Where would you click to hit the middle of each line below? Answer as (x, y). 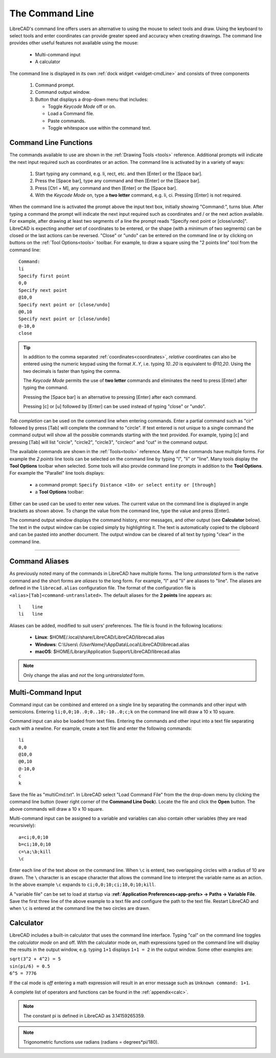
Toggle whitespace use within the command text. (100, 128)
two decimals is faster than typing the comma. (72, 371)
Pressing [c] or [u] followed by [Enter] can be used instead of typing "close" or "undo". (114, 407)
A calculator (48, 62)
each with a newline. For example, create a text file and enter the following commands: (101, 728)
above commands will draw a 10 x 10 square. (56, 809)
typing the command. (46, 388)
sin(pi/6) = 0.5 (30, 966)
